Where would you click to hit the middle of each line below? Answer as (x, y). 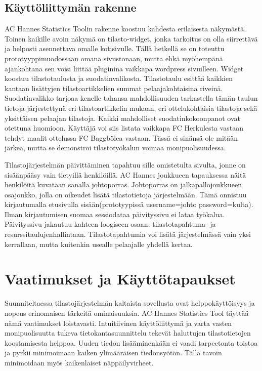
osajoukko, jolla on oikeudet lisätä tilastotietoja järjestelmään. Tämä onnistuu (126, 194)
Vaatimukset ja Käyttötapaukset (120, 279)
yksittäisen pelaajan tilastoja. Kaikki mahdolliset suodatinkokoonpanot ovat (122, 118)
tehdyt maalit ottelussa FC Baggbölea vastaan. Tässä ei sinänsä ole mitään (121, 137)
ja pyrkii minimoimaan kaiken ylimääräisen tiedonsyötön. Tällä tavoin (113, 353)
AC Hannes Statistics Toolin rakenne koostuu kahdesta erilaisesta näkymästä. (125, 29)
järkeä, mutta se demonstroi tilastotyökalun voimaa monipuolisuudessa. (115, 148)
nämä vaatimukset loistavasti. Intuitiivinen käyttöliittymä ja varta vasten (118, 323)
